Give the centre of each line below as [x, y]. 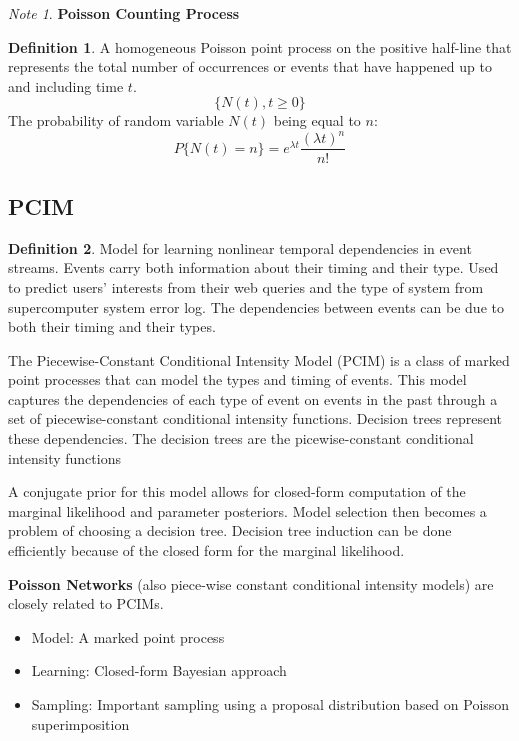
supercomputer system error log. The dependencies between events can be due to [256, 306]
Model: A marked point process [128, 636]
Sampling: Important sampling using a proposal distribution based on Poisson [270, 704]
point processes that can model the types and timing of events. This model [237, 379]
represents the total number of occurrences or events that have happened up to [250, 66]
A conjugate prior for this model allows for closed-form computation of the [237, 491]
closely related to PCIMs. [86, 603]
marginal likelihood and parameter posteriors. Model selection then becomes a [247, 510]
